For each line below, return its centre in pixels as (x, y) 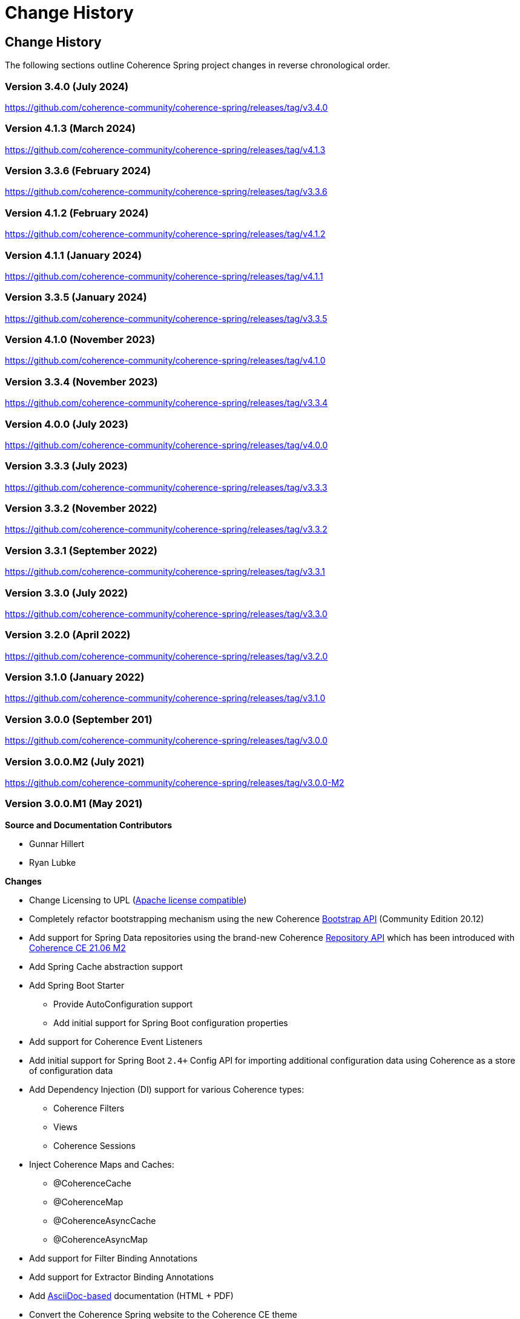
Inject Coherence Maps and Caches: (102, 1164)
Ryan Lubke (53, 862)
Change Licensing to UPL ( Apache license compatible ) (138, 900)
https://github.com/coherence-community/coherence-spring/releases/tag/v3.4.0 (166, 107)
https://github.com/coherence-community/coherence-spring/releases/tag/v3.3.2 (166, 529)
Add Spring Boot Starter (77, 985)
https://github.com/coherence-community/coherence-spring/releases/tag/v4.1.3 (165, 149)
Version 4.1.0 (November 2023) (80, 340)
